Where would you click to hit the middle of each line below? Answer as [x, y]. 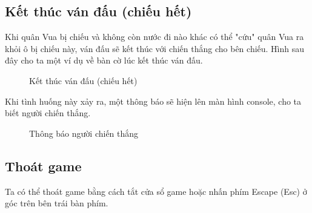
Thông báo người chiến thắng [84, 133]
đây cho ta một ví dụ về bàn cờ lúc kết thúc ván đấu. [104, 60]
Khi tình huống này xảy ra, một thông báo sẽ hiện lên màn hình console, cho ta [153, 101]
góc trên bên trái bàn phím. [57, 203]
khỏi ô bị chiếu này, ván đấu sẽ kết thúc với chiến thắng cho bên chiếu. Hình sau [155, 48]
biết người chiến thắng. [48, 113]
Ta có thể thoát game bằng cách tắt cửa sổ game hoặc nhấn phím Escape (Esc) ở [156, 191]
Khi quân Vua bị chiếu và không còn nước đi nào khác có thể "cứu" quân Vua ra [154, 37]
